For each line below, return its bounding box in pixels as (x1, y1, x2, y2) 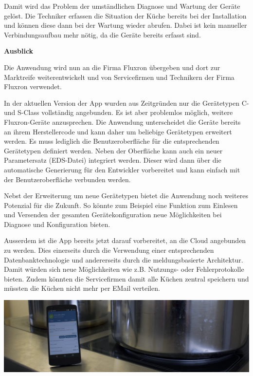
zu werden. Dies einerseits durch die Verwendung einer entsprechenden (4, 245, 214, 255)
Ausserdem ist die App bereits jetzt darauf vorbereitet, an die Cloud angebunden (4, 235, 246, 245)
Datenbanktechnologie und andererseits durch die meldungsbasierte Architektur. (4, 254, 243, 264)
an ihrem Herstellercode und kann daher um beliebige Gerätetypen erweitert (4, 126, 232, 136)
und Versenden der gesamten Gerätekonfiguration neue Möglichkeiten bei (4, 209, 222, 220)
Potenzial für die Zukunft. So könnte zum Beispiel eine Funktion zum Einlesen (4, 200, 238, 210)
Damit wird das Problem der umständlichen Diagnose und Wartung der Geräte (4, 1, 240, 11)
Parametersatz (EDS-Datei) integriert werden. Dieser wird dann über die (4, 155, 221, 165)
